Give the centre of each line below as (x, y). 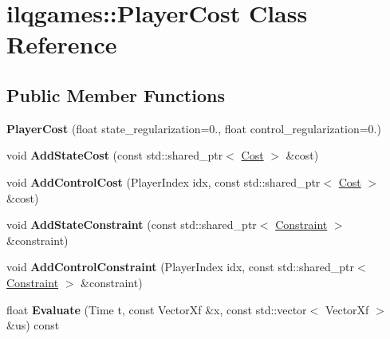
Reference (62, 44)
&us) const (33, 325)
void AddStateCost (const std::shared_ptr (115, 155)
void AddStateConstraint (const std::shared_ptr (132, 225)
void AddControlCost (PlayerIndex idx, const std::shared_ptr (163, 181)
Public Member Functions (116, 95)
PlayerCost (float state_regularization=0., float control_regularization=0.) (194, 128)
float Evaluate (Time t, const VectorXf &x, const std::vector (157, 309)
